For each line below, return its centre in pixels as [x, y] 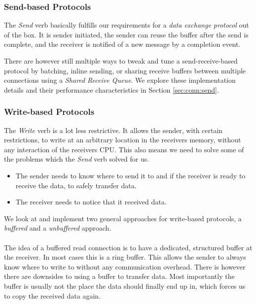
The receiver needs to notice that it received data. [91, 202]
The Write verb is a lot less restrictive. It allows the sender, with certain [113, 130]
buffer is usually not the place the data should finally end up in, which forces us [125, 286]
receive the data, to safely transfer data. [76, 185]
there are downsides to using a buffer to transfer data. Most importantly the [119, 276]
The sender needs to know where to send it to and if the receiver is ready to [130, 175]
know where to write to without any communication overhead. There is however [125, 266]
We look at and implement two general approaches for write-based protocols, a [123, 218]
